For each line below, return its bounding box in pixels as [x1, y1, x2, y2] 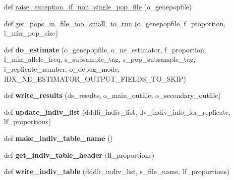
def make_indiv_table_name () [4, 133, 113, 143]
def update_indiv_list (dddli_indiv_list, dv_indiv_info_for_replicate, [4, 106, 231, 117]
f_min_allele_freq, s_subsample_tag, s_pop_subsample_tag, [4, 54, 196, 64]
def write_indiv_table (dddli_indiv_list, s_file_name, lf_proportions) [4, 166, 230, 177]
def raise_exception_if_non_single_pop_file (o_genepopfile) [4, 1, 192, 11]
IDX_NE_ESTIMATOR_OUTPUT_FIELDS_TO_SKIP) [4, 73, 186, 84]
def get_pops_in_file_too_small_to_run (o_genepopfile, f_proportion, [4, 18, 226, 28]
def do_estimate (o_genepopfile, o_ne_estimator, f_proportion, [4, 44, 206, 54]
